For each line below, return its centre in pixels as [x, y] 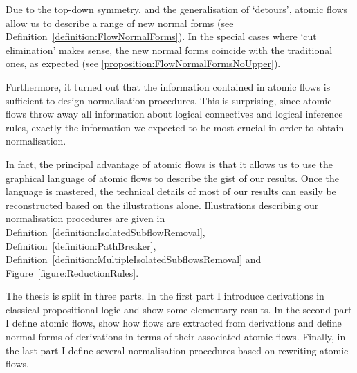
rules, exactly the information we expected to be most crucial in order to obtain [175, 127]
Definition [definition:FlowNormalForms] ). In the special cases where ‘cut [161, 36]
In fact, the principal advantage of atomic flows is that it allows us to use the [169, 164]
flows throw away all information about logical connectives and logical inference [174, 114]
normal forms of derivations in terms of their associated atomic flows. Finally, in [176, 337]
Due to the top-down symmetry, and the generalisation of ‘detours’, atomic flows [177, 9]
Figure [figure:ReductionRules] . [72, 272]
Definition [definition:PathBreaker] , [81, 245]
